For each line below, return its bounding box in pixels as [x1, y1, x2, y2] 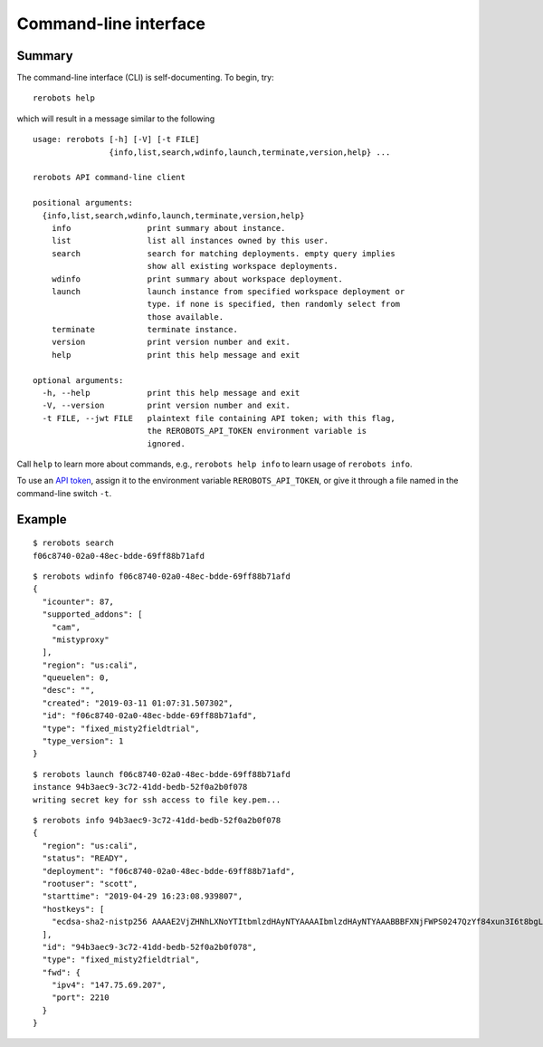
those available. [147, 312, 224, 322]
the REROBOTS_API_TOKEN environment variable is [147, 426, 367, 437]
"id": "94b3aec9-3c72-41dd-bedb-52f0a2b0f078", [42, 942, 258, 952]
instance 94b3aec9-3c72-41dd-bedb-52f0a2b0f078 [33, 782, 248, 792]
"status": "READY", [42, 853, 129, 864]
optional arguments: [33, 375, 124, 385]
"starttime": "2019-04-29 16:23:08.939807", [42, 891, 243, 901]
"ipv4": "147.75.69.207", [51, 980, 167, 991]
